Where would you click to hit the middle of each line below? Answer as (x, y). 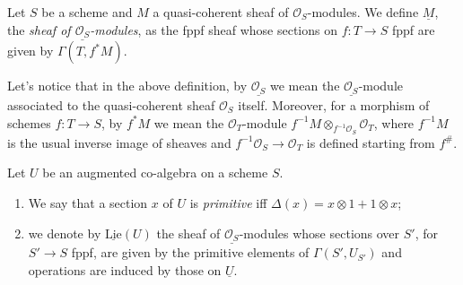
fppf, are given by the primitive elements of (190, 252)
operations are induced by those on (125, 269)
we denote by (65, 233)
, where (394, 122)
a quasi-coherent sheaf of (221, 12)
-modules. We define (363, 12)
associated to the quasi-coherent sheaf (111, 104)
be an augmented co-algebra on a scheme (155, 173)
